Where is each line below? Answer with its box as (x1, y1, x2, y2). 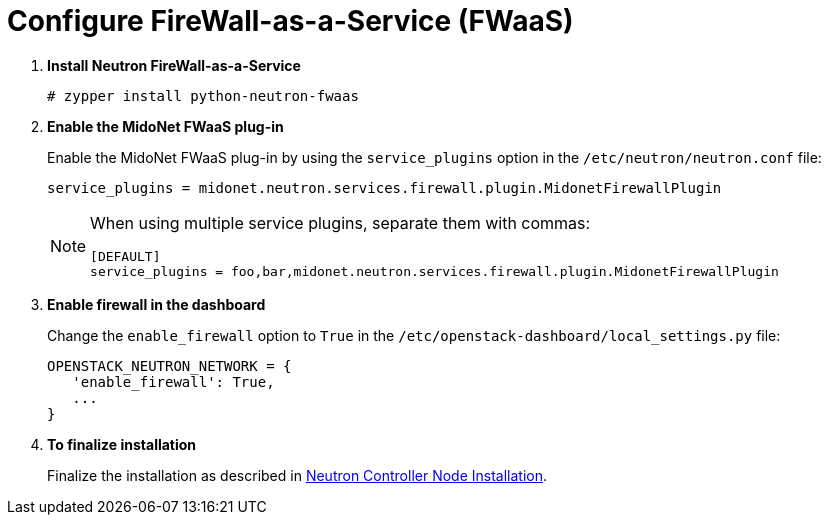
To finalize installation (47, 435, 197, 453)
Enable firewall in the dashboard (47, 295, 266, 313)
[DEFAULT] (90, 248, 161, 264)
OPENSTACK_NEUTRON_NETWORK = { (47, 357, 292, 374)
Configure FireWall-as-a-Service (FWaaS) (7, 4, 574, 38)
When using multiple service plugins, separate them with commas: (90, 212, 591, 233)
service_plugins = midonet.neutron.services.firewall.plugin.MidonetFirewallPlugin (47, 179, 722, 196)
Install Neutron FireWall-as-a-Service (47, 56, 301, 74)
